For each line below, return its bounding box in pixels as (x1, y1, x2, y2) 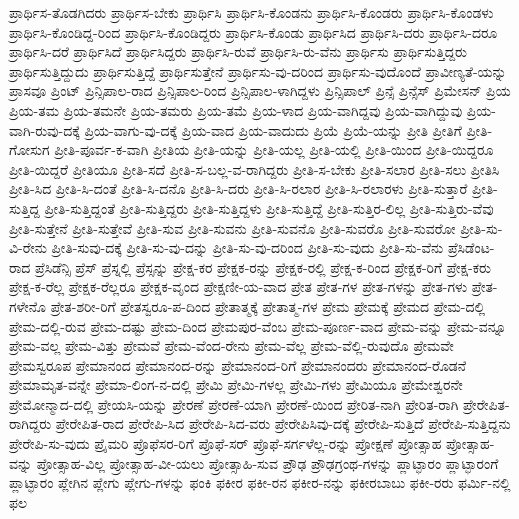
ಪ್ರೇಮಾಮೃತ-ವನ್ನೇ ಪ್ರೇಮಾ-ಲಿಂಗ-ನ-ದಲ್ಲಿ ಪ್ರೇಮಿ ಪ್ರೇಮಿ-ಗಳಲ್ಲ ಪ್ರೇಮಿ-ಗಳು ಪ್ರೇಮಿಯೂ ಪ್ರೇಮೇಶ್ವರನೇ (9, 374, 463, 395)
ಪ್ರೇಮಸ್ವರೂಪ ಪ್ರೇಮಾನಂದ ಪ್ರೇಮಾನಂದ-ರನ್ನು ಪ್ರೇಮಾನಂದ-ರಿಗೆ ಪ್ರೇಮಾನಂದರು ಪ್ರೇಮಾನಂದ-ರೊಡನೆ (9, 354, 467, 375)
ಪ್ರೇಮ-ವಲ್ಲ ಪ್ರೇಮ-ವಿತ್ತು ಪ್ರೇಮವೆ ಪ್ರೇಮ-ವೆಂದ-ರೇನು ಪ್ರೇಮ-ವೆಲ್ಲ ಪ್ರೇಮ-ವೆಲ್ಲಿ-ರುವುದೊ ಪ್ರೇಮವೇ (9, 335, 454, 356)
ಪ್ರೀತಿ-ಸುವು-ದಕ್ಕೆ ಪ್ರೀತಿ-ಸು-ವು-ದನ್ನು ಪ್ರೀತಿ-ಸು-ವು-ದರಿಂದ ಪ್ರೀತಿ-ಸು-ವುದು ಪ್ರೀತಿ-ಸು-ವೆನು (51, 237, 444, 258)
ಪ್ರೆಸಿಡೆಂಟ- (447, 237, 495, 258)
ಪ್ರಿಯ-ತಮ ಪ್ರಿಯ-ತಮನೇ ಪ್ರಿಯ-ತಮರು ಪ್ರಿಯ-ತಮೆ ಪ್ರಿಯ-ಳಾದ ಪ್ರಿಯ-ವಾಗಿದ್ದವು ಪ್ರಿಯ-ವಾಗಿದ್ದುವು (9, 99, 463, 120)
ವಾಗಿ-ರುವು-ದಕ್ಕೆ (9, 119, 80, 140)
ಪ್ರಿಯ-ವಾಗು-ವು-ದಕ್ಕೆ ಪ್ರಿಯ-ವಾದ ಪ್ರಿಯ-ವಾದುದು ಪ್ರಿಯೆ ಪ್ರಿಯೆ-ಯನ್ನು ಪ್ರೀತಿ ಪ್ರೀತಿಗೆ (84, 119, 462, 140)
